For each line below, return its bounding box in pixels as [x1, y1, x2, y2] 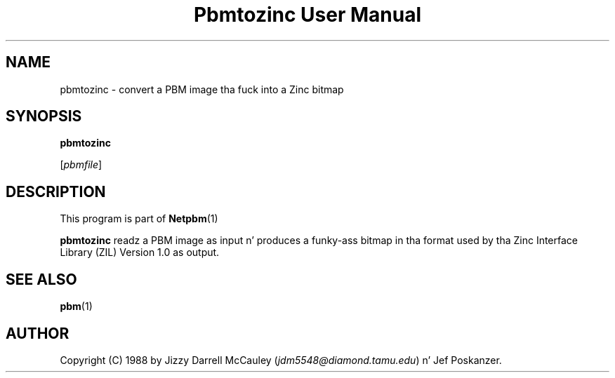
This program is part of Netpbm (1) [60, 212, 218, 225]
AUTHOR [6, 324, 70, 342]
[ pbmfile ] [60, 158, 102, 171]
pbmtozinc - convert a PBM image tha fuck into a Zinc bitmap [60, 83, 344, 95]
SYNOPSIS [6, 107, 82, 126]
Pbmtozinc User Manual [193, 3, 422, 27]
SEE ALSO [6, 270, 77, 288]
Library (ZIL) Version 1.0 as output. [60, 246, 220, 259]
